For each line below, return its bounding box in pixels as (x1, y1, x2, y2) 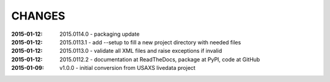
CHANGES (11, 9, 65, 22)
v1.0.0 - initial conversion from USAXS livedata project (59, 64, 196, 72)
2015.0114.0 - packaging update (59, 30, 140, 38)
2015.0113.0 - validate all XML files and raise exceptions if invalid (59, 47, 222, 55)
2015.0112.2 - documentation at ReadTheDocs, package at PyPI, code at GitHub (59, 55, 260, 63)
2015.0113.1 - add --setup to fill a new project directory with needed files (59, 38, 241, 46)
